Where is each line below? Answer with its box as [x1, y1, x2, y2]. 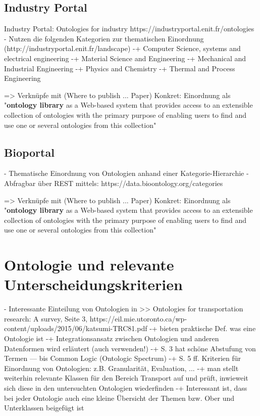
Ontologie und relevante [4, 254, 174, 275]
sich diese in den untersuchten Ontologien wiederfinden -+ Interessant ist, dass [4, 382, 247, 393]
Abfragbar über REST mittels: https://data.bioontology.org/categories [4, 177, 223, 188]
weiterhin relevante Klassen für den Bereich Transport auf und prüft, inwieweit [4, 373, 248, 383]
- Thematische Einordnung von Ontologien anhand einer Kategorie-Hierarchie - [4, 168, 249, 178]
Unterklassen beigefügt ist [4, 402, 84, 413]
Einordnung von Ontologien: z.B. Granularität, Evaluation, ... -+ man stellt [4, 362, 239, 373]
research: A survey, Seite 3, [4, 313, 88, 323]
